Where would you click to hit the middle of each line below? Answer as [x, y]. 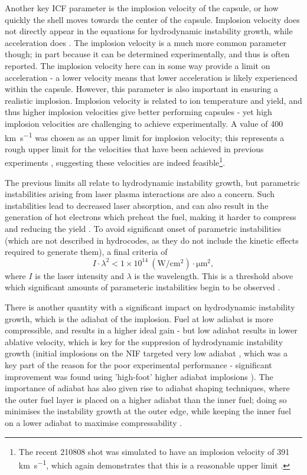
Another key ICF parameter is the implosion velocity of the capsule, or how [142, 8]
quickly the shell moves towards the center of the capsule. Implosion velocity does [152, 19]
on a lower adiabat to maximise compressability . [94, 422]
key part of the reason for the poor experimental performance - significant [138, 364]
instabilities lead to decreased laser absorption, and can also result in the [137, 205]
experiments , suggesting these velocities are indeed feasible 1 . [115, 162]
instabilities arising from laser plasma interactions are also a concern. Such [140, 194]
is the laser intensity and [80, 275]
